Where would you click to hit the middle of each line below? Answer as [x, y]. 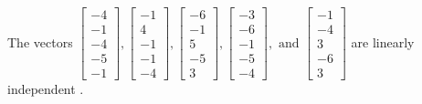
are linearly [383, 42]
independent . [46, 89]
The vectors [40, 42]
